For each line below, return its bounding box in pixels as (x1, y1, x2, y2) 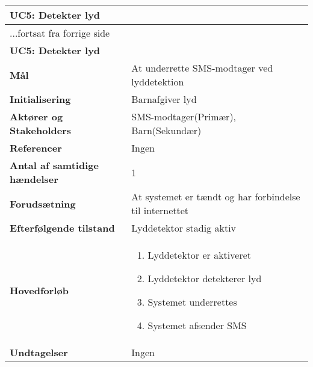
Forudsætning (10, 196, 76, 211)
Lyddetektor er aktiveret (147, 248, 251, 262)
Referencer (10, 141, 62, 155)
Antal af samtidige (10, 158, 99, 172)
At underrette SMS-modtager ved (131, 61, 273, 75)
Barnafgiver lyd (131, 92, 197, 106)
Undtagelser (10, 345, 68, 359)
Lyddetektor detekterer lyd (147, 271, 262, 285)
